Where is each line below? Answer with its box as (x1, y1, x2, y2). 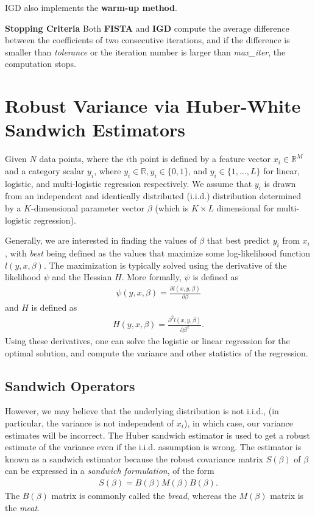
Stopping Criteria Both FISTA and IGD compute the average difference (5, 21, 289, 34)
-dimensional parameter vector (31, 202, 145, 214)
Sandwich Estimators (5, 117, 185, 142)
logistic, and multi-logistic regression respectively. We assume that (5, 177, 252, 189)
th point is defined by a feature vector (129, 152, 271, 165)
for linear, (263, 164, 300, 177)
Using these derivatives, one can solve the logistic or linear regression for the (5, 334, 290, 347)
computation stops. (5, 57, 76, 70)
